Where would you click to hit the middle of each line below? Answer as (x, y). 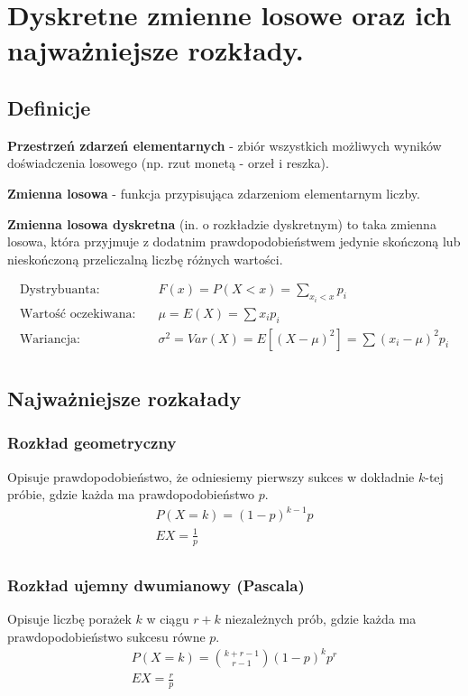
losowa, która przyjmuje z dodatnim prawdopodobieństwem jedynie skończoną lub (234, 241)
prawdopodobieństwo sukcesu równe (106, 636)
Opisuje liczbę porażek (69, 619)
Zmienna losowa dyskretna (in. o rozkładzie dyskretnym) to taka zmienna (222, 223)
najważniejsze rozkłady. (156, 50)
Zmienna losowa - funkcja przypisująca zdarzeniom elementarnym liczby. (214, 193)
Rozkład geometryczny (92, 443)
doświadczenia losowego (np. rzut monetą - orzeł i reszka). (168, 163)
